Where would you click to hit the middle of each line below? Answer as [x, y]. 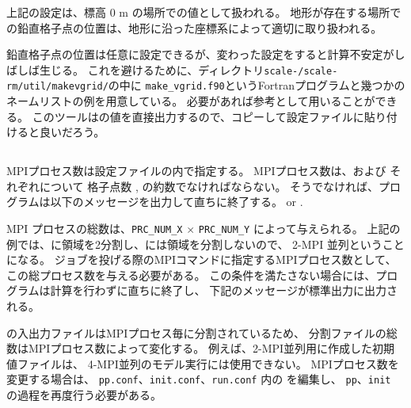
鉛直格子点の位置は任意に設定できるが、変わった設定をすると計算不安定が [200, 54]
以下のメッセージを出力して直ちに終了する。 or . [177, 202]
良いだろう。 [72, 132]
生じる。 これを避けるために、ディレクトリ [152, 69]
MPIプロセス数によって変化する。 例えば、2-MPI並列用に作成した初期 [211, 348]
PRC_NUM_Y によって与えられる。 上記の [299, 229]
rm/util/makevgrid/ [57, 87]
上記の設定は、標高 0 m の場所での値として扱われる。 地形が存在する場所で [204, 12]
